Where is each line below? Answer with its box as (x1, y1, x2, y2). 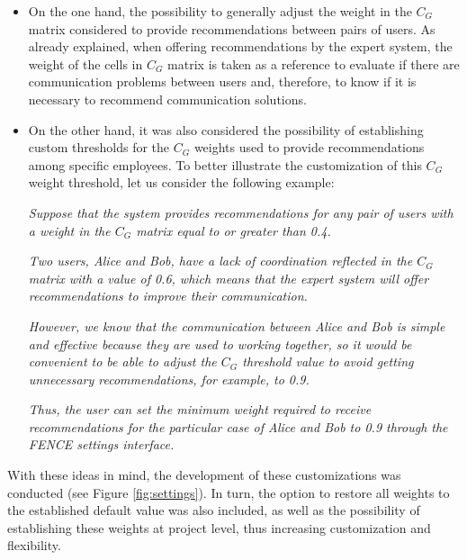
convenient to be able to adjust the (28, 352, 217, 371)
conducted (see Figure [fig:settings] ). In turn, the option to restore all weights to (7, 483, 450, 501)
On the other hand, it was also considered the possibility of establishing (28, 120, 424, 139)
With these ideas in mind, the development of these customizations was (7, 465, 401, 484)
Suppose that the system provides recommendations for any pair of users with (28, 203, 454, 221)
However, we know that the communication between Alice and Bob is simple (28, 316, 445, 335)
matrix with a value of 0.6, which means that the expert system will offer (28, 268, 429, 287)
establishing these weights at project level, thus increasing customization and (7, 518, 431, 537)
